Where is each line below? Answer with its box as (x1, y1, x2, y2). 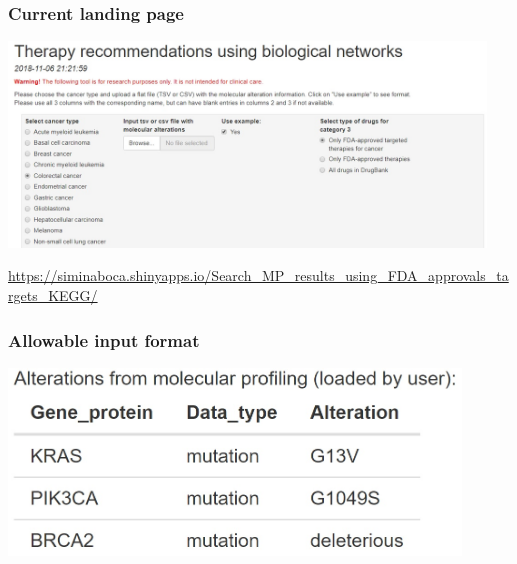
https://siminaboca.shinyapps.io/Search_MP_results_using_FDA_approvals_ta (8, 265, 509, 286)
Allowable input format (8, 327, 200, 352)
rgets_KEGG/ (8, 285, 98, 306)
